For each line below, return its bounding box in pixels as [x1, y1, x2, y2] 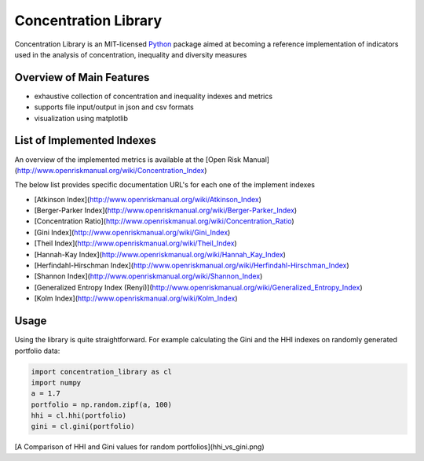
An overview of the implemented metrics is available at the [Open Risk [14, 154, 242, 164]
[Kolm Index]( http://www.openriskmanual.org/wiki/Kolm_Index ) [34, 293, 238, 303]
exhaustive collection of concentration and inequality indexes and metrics [34, 91, 273, 101]
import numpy [31, 378, 82, 387]
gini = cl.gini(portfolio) [31, 422, 135, 431]
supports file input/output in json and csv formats [34, 102, 194, 112]
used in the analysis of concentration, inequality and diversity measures [14, 50, 247, 59]
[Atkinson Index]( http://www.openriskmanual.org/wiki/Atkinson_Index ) [34, 194, 262, 204]
